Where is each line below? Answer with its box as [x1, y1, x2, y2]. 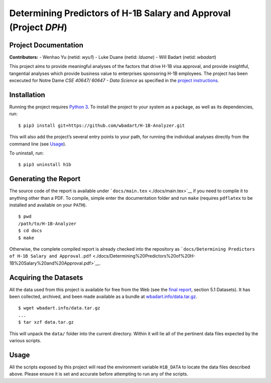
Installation [9, 91, 45, 99]
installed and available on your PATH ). [9, 202, 87, 208]
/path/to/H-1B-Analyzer [18, 220, 77, 226]
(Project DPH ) [9, 22, 68, 33]
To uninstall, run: [9, 150, 44, 156]
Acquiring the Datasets [9, 273, 83, 282]
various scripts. [9, 337, 42, 343]
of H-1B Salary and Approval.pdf [9, 253, 92, 259]
